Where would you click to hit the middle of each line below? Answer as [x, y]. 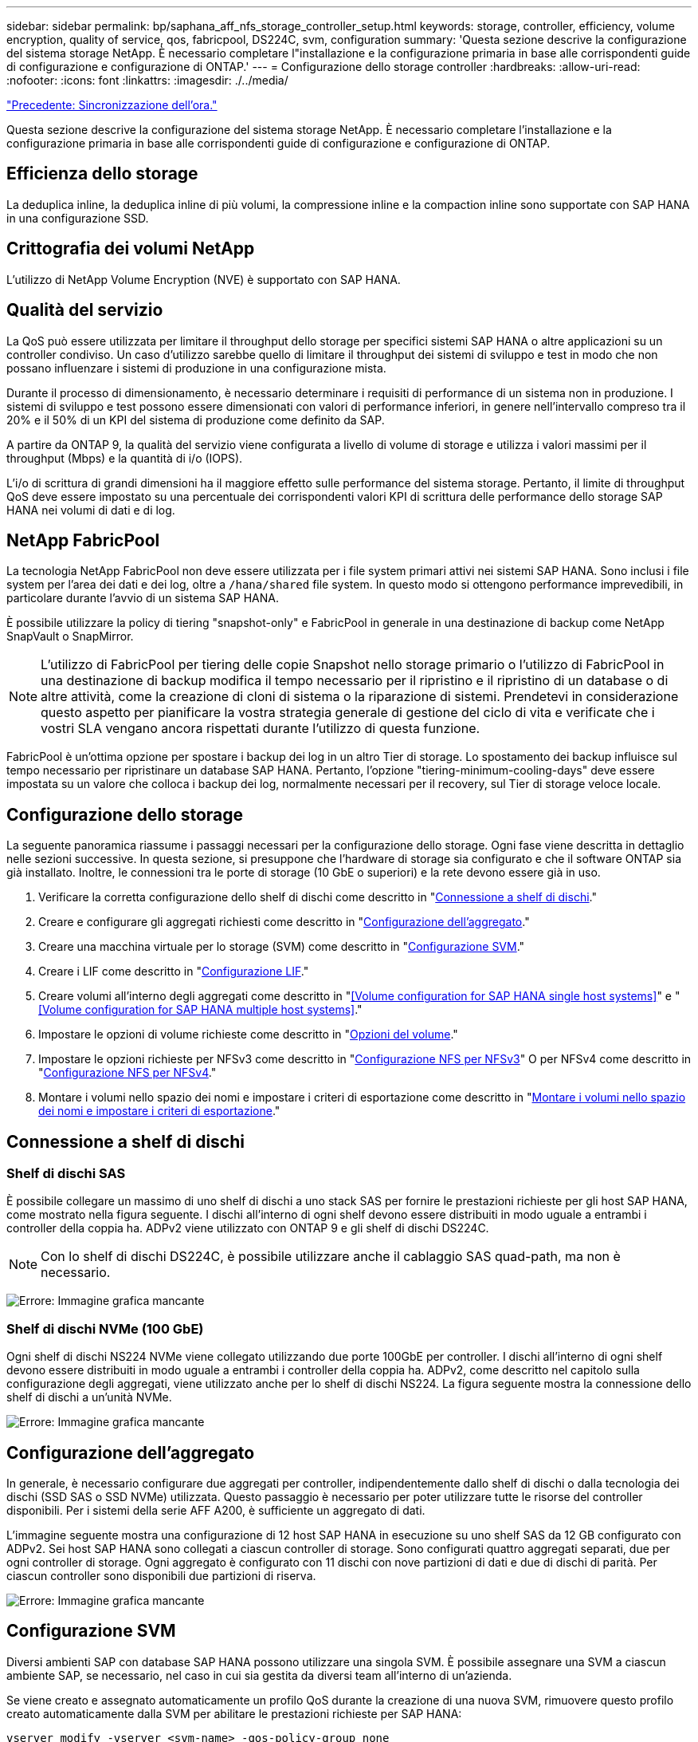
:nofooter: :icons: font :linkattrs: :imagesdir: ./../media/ [147, 80]
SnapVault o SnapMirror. [70, 636]
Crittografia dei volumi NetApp [131, 249]
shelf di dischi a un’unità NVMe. [89, 1397]
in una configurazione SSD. [78, 218]
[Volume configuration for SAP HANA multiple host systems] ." [200, 1010]
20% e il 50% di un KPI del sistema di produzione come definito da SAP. [196, 420]
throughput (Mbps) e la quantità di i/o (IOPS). [125, 458]
